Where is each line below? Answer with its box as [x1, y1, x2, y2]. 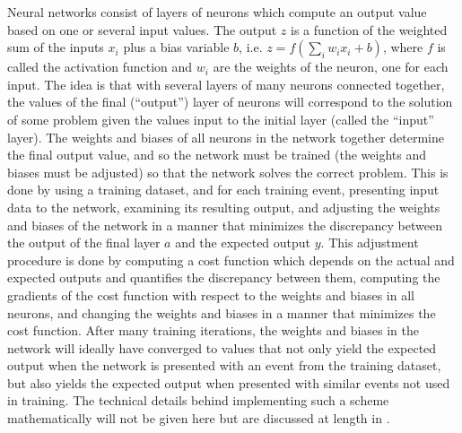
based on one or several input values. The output [7, 20, 277, 39]
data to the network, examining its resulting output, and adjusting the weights [7, 197, 440, 216]
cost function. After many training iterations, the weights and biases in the [7, 321, 420, 340]
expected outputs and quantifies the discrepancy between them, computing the [7, 268, 440, 287]
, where [382, 38, 423, 56]
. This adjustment [320, 233, 419, 252]
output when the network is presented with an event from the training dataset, [7, 356, 441, 375]
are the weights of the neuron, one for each [213, 57, 449, 76]
